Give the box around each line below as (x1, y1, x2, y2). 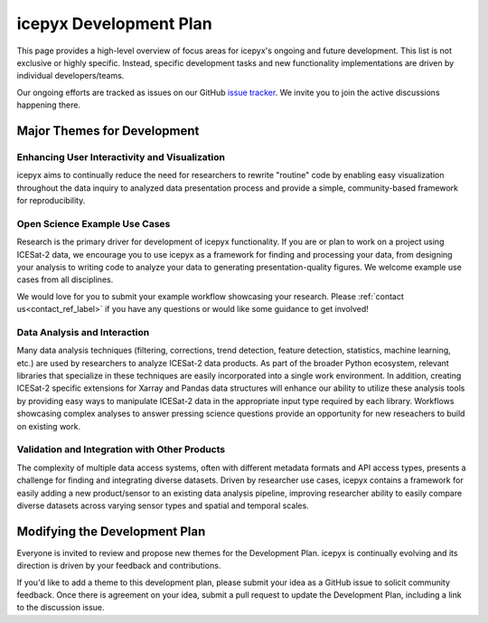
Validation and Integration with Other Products (16, 443, 226, 456)
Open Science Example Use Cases (16, 217, 171, 230)
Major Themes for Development (16, 123, 200, 138)
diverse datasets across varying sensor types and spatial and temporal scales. (16, 500, 309, 511)
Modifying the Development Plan (16, 524, 206, 539)
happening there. (16, 99, 81, 110)
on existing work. (16, 420, 81, 431)
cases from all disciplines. (16, 274, 114, 285)
